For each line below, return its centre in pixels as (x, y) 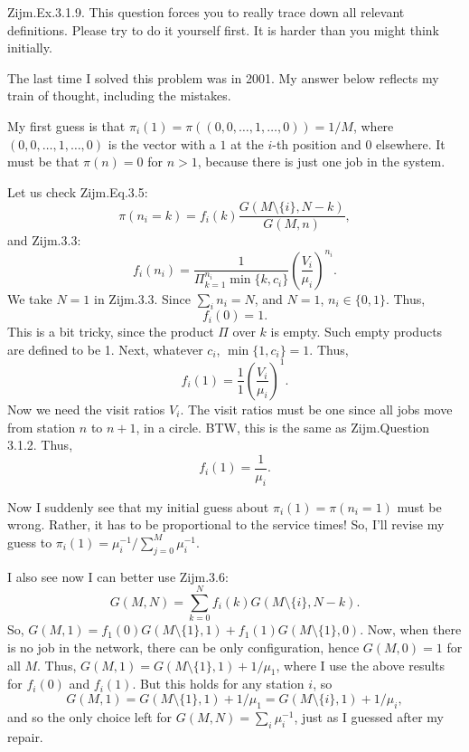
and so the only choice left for (90, 716)
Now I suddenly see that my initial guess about (138, 506)
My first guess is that (66, 125)
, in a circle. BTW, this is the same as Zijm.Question (283, 427)
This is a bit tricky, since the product (111, 332)
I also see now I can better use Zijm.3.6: (118, 576)
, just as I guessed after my (369, 716)
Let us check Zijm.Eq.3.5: (78, 191)
